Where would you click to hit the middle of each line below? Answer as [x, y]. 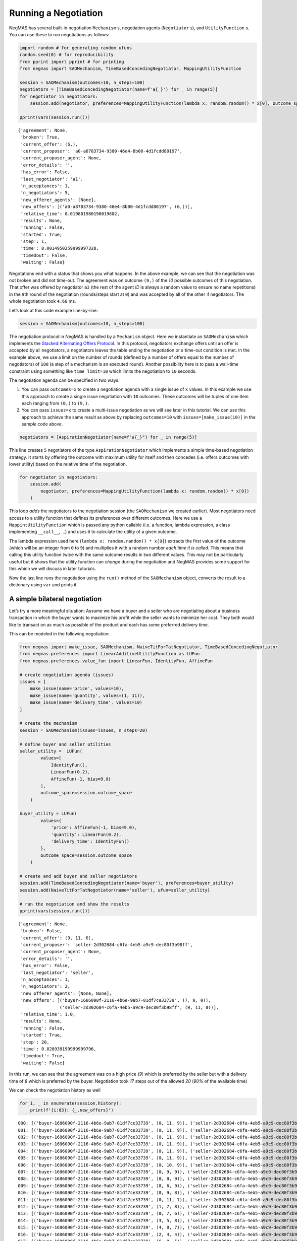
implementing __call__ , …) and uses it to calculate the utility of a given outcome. [93, 532]
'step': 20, [35, 1042]
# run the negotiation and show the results [74, 904]
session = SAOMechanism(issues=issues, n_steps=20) [84, 730]
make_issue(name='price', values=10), [77, 689]
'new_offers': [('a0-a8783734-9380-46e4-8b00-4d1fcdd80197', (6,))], [107, 207]
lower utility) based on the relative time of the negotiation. [68, 464]
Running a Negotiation [56, 13]
